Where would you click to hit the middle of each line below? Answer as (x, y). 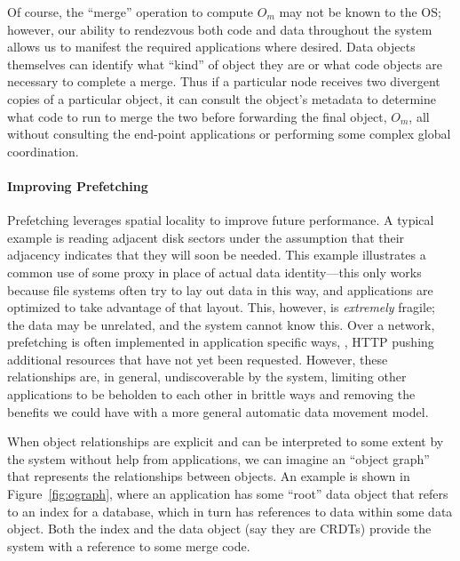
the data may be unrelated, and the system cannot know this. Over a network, (221, 324)
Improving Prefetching (78, 185)
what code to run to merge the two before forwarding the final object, (197, 116)
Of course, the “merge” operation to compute (131, 12)
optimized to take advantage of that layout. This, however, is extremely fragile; (221, 307)
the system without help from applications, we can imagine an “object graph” (218, 458)
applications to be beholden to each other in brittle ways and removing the (211, 394)
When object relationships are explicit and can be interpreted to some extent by (226, 441)
